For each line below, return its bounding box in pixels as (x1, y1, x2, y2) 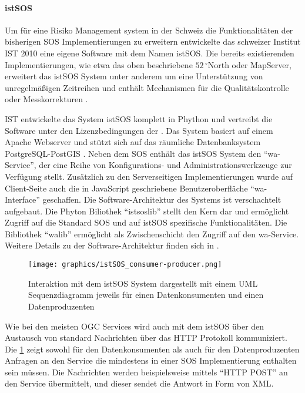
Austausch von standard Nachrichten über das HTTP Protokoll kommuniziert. (5, 331, 287, 344)
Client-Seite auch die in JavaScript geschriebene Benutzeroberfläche (5, 182, 248, 194)
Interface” (5, 193, 40, 206)
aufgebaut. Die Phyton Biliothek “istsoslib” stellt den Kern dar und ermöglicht (5, 204, 289, 217)
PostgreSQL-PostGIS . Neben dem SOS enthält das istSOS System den (5, 147, 262, 159)
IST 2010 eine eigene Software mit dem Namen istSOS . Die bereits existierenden (5, 46, 294, 59)
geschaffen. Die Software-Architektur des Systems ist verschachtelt (42, 193, 281, 206)
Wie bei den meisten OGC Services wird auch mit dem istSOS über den (5, 320, 264, 332)
